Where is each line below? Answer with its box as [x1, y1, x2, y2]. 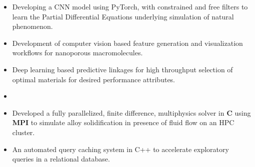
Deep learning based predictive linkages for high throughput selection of [12, 64, 233, 74]
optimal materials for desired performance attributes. [12, 74, 175, 84]
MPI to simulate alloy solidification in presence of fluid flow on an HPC [12, 117, 234, 128]
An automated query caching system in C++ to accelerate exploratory [12, 144, 229, 154]
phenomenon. [12, 21, 53, 31]
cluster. [12, 127, 35, 137]
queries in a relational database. [12, 154, 110, 164]
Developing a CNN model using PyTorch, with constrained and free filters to [12, 1, 248, 11]
